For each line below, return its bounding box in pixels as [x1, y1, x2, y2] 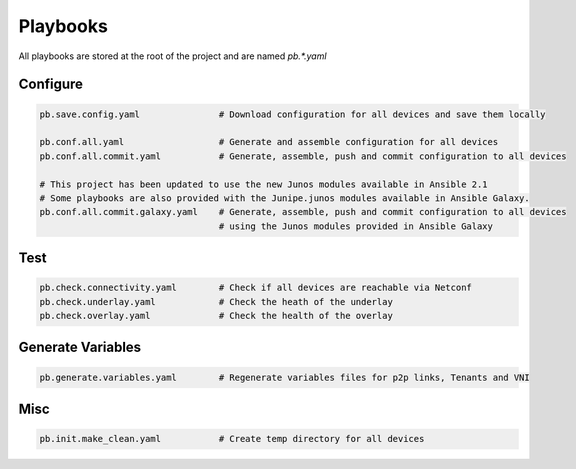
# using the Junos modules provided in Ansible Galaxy [218, 220, 494, 232]
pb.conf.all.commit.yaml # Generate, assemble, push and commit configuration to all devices [39, 150, 567, 162]
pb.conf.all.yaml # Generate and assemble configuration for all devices [39, 136, 499, 148]
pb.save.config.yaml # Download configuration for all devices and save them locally [39, 108, 546, 120]
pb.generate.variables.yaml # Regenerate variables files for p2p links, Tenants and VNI [39, 371, 530, 383]
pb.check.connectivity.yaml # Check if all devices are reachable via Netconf [39, 282, 472, 294]
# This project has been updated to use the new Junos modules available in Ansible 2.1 [39, 178, 489, 190]
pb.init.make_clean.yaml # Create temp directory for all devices [39, 433, 425, 445]
